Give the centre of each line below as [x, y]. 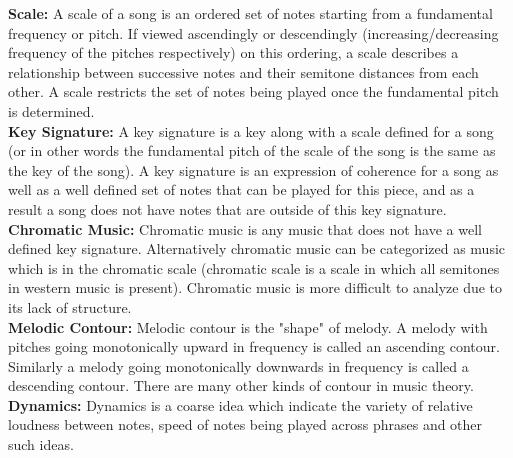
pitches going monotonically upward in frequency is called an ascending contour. [254, 346]
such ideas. [41, 444]
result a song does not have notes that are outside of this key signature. [227, 208]
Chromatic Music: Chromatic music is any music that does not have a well [245, 228]
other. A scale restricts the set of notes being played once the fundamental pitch [253, 91]
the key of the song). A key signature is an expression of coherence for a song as [253, 169]
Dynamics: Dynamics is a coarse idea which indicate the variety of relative [240, 404]
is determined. [51, 110]
